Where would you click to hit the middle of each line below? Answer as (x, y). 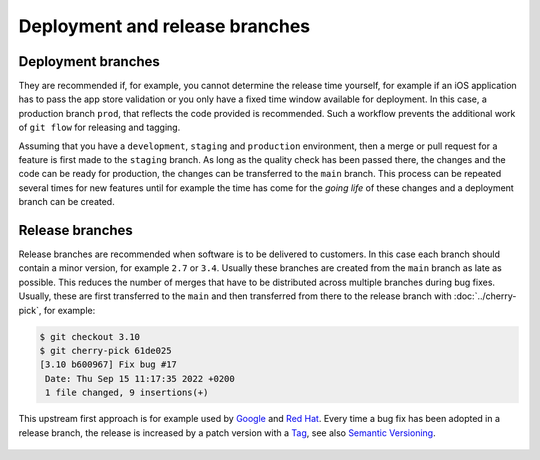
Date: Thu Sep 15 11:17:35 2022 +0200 (140, 378)
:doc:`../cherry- (485, 296)
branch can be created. (66, 202)
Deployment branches (89, 61)
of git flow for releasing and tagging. (99, 127)
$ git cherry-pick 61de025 (105, 351)
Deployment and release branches (164, 26)
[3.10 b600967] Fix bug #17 (108, 364)
